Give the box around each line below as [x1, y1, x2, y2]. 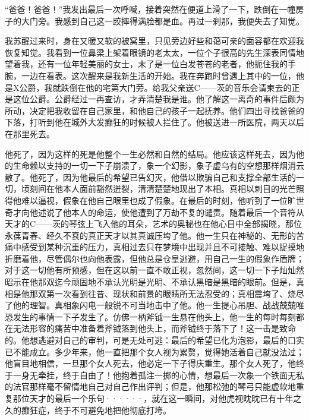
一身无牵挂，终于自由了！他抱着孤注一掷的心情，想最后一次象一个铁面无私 [12, 368, 304, 381]
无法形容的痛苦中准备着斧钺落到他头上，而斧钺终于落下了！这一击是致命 [12, 322, 296, 334]
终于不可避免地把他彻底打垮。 [54, 403, 171, 416]
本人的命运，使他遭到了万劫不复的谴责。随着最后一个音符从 [71, 206, 304, 218]
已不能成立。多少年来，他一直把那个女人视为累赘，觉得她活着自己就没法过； [5, 345, 304, 358]
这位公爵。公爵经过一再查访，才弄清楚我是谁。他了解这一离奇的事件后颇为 [12, 93, 304, 105]
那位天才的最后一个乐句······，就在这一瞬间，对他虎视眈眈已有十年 [12, 392, 294, 404]
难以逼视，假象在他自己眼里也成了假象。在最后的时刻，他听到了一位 [21, 194, 288, 206]
